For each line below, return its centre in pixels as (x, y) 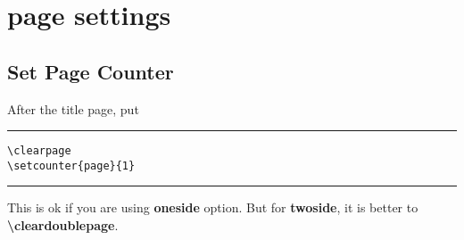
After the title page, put (73, 108)
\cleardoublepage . (63, 225)
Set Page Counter (91, 71)
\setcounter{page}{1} (71, 166)
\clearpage (39, 151)
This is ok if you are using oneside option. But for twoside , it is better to (213, 207)
